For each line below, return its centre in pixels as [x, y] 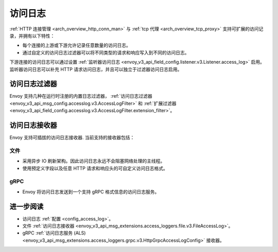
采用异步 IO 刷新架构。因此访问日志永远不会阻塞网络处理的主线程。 [94, 161]
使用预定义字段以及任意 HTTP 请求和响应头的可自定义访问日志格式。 [95, 168]
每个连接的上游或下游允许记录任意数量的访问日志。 [76, 45]
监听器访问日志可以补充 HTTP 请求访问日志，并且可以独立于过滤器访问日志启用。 [96, 69]
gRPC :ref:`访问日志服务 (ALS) [54, 233]
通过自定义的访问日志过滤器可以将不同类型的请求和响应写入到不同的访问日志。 [106, 52]
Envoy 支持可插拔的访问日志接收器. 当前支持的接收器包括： [72, 138]
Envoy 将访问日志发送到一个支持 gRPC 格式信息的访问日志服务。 [91, 192]
